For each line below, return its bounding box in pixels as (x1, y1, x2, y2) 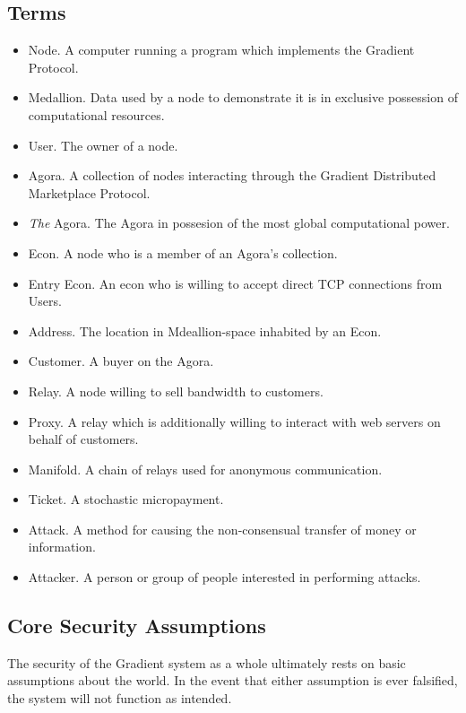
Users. (28, 291, 62, 310)
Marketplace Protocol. (28, 183, 151, 202)
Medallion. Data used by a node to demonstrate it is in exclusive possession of (28, 88, 458, 107)
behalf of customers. (28, 430, 139, 448)
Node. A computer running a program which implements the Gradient (28, 40, 415, 59)
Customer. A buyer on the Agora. (28, 352, 214, 370)
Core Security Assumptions (7, 612, 266, 639)
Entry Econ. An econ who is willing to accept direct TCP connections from (28, 274, 443, 292)
